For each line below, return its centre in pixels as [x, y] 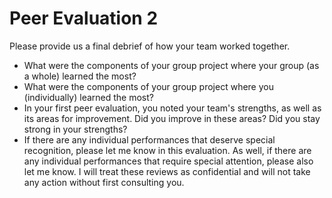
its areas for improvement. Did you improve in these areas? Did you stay [172, 118]
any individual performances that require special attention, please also [168, 161]
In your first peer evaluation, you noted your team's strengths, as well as [172, 108]
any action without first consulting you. [104, 182]
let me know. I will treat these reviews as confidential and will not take [167, 171]
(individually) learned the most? [88, 97]
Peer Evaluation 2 [84, 18]
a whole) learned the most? [80, 76]
